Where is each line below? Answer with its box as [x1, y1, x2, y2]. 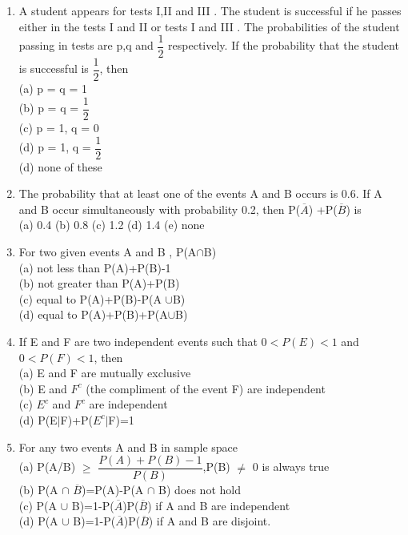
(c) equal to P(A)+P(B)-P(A [18, 290, 162, 307]
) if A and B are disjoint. [148, 513, 271, 529]
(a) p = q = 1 [18, 80, 87, 97]
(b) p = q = [18, 99, 79, 116]
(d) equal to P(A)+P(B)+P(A [18, 306, 168, 323]
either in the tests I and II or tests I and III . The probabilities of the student [18, 18, 400, 34]
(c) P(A [18, 497, 58, 513]
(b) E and [18, 380, 67, 396]
